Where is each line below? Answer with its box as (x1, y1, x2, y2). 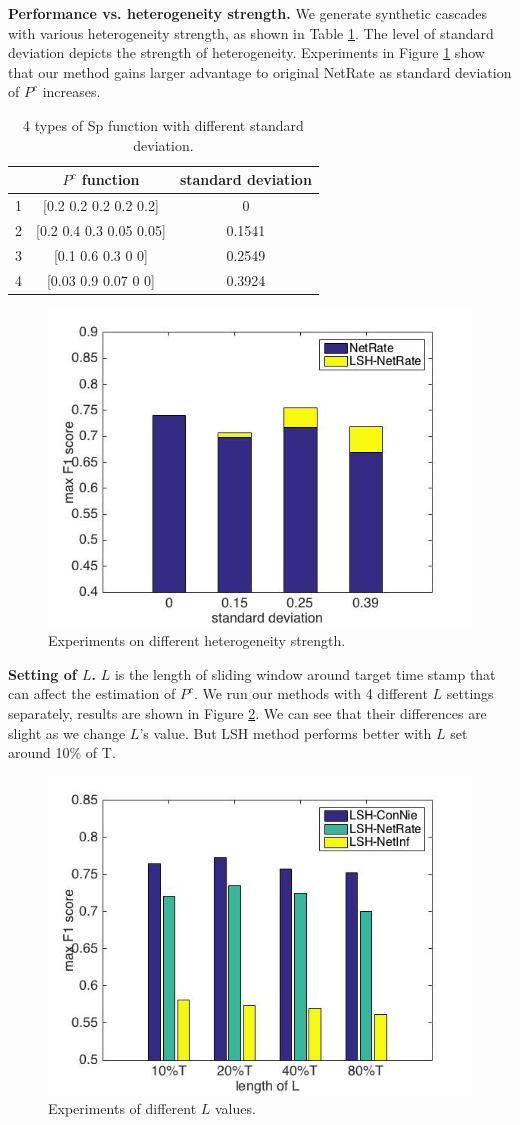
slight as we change (8, 722, 126, 743)
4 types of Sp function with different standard (23, 114, 304, 135)
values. (215, 1098, 256, 1119)
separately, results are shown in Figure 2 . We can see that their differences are (8, 703, 487, 723)
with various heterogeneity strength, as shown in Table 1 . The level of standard (8, 22, 494, 43)
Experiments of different (48, 1098, 197, 1119)
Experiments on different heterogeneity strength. (48, 630, 346, 651)
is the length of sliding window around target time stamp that (114, 663, 496, 684)
